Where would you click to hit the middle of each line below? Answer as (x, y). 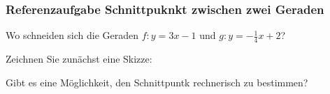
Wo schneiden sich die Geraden (72, 35)
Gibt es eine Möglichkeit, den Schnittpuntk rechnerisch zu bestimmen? (157, 82)
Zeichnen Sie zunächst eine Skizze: (79, 59)
